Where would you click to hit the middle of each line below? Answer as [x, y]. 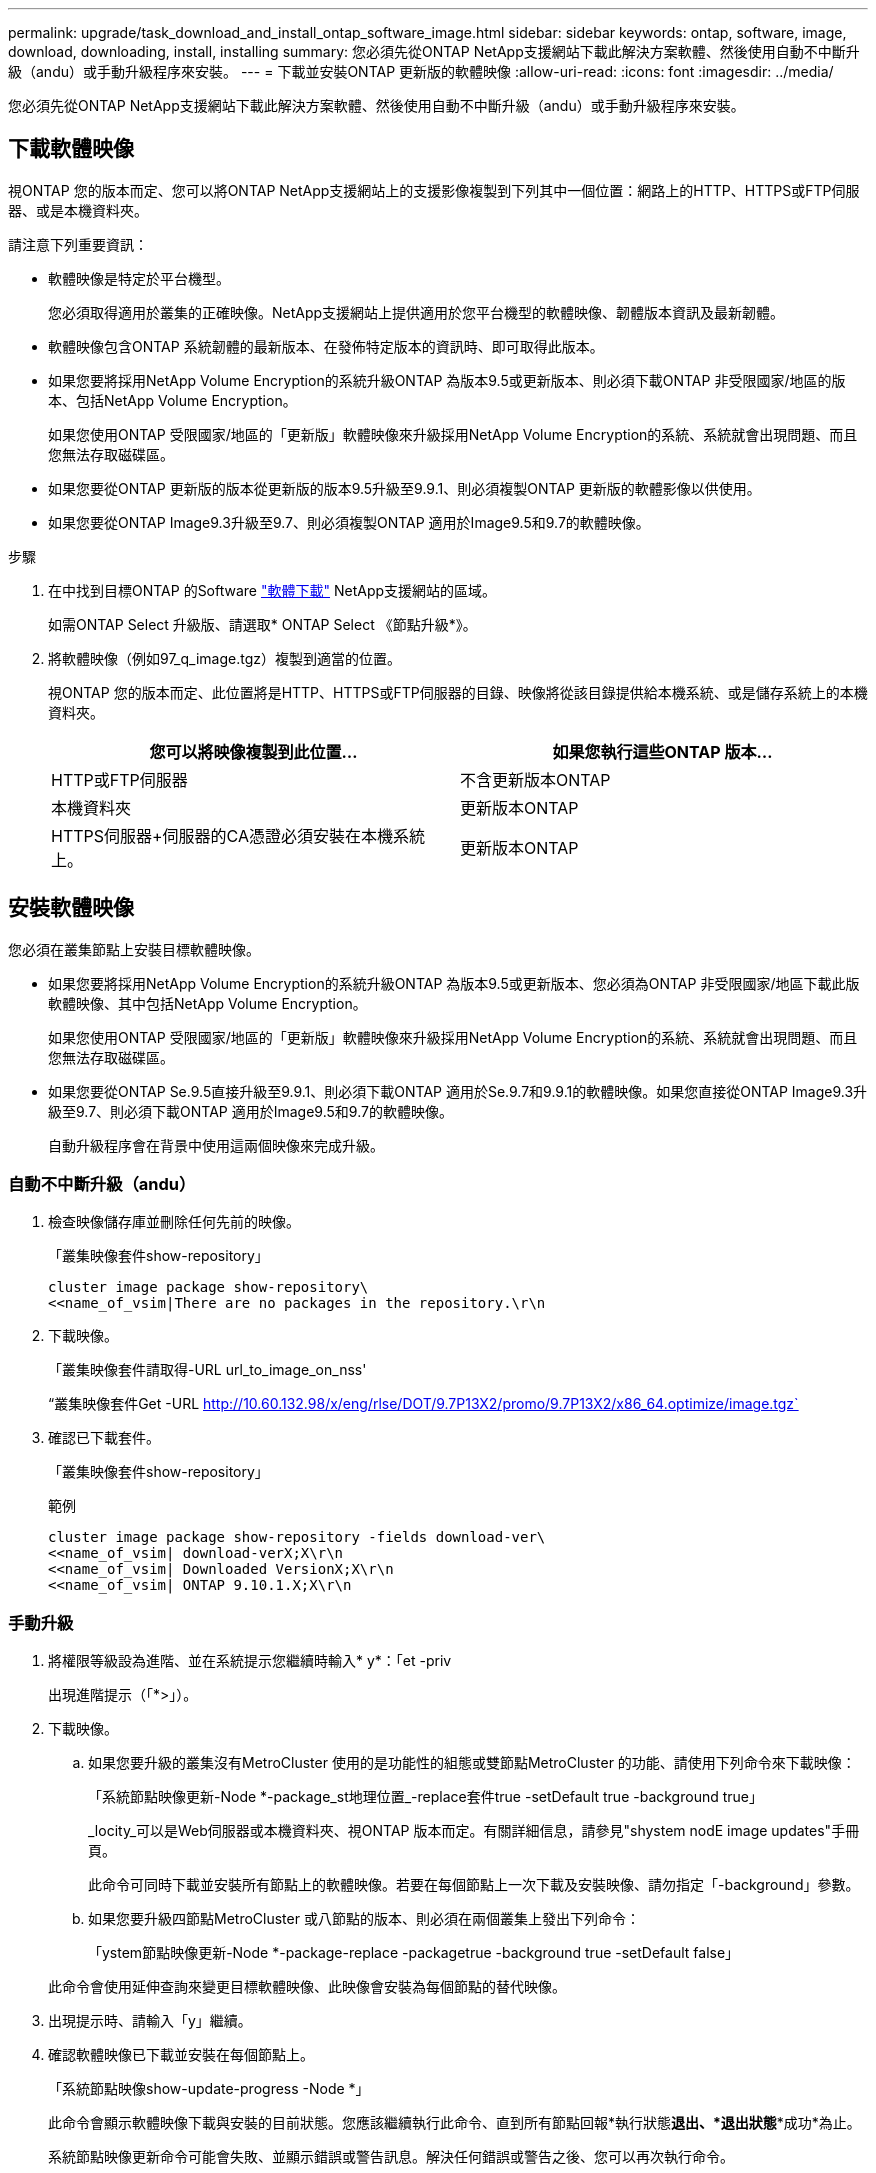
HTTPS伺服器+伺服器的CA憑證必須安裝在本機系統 [238, 835]
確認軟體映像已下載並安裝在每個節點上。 [181, 2055]
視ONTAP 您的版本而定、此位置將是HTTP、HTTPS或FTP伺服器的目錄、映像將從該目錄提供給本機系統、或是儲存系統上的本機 [458, 692]
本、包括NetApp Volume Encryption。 [172, 400]
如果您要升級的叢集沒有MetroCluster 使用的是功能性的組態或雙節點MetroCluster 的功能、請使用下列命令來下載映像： [472, 1763]
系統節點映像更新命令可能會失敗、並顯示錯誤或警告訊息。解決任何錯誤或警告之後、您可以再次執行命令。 [391, 2157]
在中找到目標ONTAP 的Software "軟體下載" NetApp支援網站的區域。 [272, 590]
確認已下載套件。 [104, 1438]
